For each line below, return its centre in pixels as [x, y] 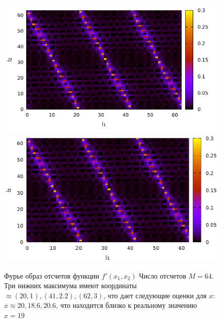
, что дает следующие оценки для [155, 295]
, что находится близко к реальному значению [126, 305]
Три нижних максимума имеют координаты [70, 285]
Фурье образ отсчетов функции [52, 275]
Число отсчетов [162, 275]
